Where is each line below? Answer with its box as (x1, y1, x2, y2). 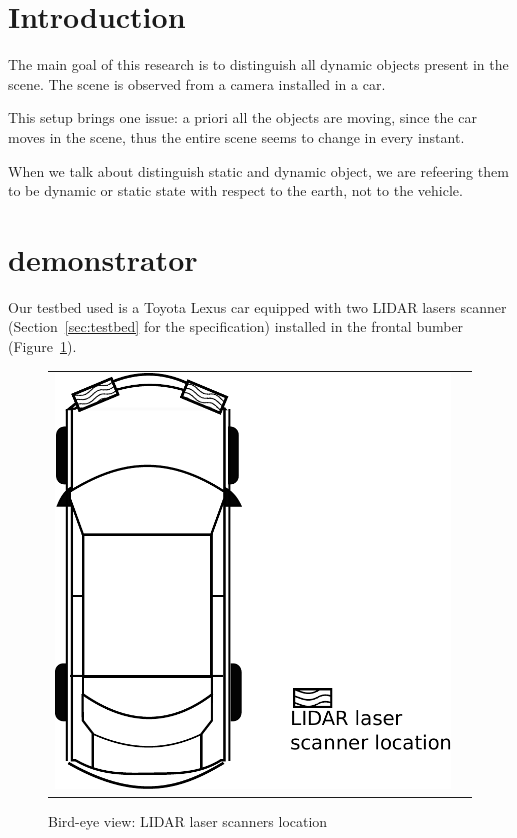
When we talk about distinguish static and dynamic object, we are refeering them (8, 160, 509, 181)
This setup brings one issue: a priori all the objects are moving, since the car (8, 107, 477, 128)
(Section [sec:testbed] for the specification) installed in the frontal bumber (8, 316, 464, 337)
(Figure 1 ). (8, 336, 77, 356)
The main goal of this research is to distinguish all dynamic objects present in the (8, 54, 509, 75)
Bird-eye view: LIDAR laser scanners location (48, 810, 328, 831)
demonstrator (8, 238, 198, 279)
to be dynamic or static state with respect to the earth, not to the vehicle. (8, 180, 463, 201)
